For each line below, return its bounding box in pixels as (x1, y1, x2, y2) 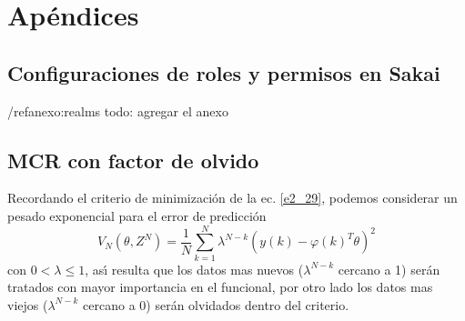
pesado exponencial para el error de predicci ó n (7, 206, 267, 225)
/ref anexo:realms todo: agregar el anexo (7, 101, 228, 120)
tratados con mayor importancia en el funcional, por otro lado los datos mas (7, 277, 433, 296)
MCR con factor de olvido (7, 145, 259, 174)
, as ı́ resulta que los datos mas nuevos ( (85, 259, 304, 278)
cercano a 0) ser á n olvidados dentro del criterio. (83, 295, 349, 314)
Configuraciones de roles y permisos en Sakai (7, 58, 440, 86)
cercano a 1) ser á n (338, 259, 440, 278)
